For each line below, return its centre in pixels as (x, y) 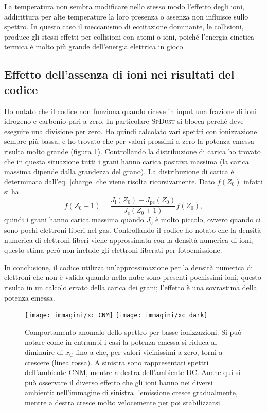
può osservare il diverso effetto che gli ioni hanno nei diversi (119, 382)
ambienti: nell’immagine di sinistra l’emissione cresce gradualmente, (131, 392)
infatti (253, 181)
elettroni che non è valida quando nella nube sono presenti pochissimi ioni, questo (133, 277)
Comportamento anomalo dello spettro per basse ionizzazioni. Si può (133, 332)
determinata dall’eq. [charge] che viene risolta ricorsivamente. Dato (110, 181)
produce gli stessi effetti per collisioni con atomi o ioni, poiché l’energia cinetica (129, 36)
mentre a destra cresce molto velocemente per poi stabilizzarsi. (123, 402)
